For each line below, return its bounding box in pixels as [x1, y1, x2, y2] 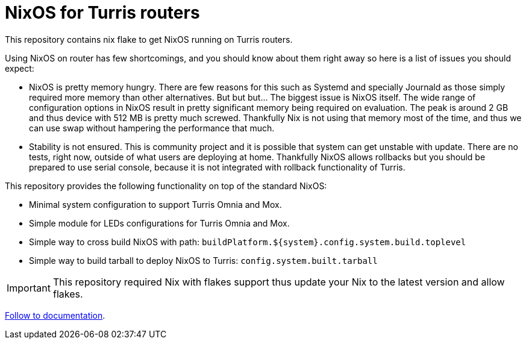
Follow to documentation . [5, 310, 105, 321]
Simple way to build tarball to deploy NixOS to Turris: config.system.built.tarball [29, 255, 378, 266]
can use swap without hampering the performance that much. [29, 122, 275, 133]
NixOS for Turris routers [5, 2, 200, 23]
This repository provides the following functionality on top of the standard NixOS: [5, 180, 327, 191]
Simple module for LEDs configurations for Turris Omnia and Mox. [29, 217, 290, 228]
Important [7, 281, 51, 294]
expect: [5, 63, 34, 73]
